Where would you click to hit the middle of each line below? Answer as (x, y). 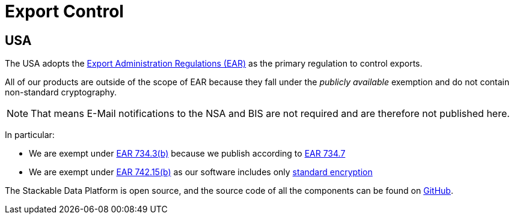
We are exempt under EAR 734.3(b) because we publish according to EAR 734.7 (187, 154)
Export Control (64, 11)
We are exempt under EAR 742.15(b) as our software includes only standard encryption (201, 172)
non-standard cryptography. (61, 92)
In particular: (30, 135)
